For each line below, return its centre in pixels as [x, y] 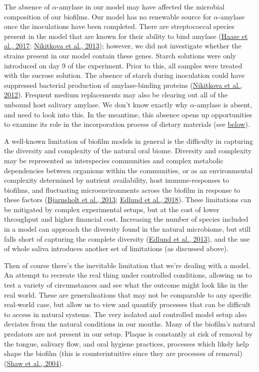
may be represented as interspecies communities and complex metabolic [114, 160]
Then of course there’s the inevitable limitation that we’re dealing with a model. [127, 265]
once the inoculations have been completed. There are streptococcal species [119, 26]
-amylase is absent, [223, 104]
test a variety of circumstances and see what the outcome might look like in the [126, 285]
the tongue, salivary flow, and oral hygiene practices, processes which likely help [126, 343]
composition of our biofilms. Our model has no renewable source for [108, 16]
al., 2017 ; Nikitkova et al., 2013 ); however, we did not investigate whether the [123, 46]
